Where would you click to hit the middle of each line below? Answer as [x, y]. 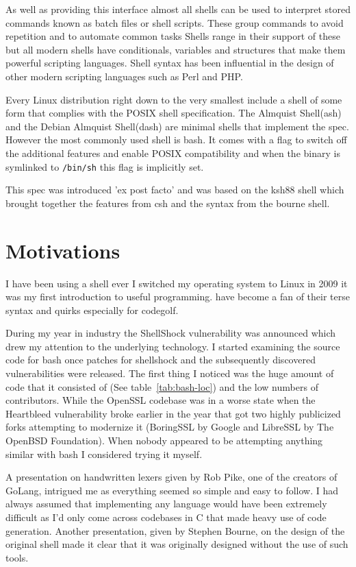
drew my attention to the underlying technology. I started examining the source [173, 346]
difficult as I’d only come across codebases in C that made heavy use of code [166, 517]
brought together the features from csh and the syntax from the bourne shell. [168, 203]
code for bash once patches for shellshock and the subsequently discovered [161, 360]
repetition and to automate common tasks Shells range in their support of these [173, 36]
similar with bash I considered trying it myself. [104, 454]
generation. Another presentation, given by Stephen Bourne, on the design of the [175, 530]
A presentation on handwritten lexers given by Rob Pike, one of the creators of [171, 477]
